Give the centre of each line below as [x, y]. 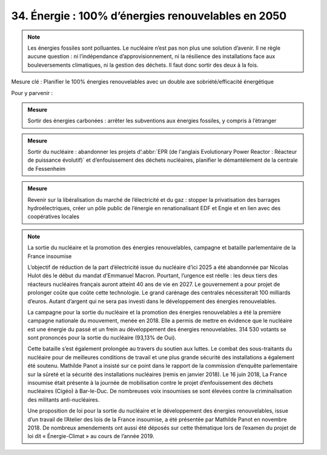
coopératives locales [54, 217]
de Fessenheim [47, 168]
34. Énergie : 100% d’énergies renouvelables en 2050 [149, 16]
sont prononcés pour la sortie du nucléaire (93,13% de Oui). [102, 338]
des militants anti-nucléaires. [64, 399]
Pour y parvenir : [32, 93]
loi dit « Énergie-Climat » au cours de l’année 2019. [91, 436]
